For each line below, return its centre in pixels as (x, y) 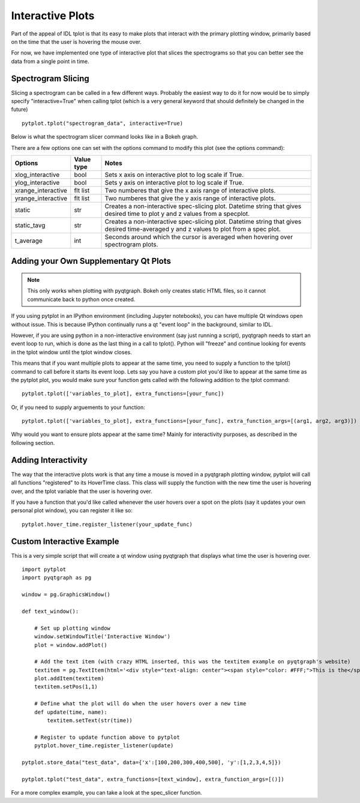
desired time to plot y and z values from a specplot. (177, 213)
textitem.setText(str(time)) (90, 721)
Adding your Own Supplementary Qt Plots (91, 261)
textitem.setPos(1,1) (66, 687)
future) (19, 109)
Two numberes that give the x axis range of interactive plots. (190, 190)
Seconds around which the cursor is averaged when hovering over (199, 237)
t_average (29, 240)
